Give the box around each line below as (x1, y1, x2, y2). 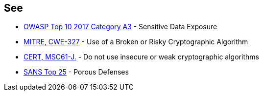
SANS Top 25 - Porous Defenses (24, 68, 129, 76)
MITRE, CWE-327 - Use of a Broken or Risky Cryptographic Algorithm (24, 38, 248, 46)
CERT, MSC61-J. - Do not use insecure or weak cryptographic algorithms (24, 53, 259, 61)
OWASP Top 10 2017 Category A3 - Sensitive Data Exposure (24, 22, 217, 31)
